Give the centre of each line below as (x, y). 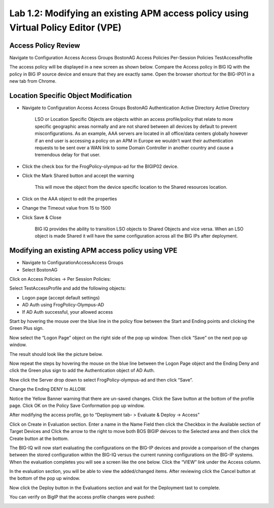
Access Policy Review (45, 45)
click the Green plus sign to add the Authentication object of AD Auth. (82, 370)
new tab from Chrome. (33, 81)
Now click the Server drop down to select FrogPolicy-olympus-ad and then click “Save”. (101, 380)
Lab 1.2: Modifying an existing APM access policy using (129, 13)
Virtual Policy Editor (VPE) (65, 27)
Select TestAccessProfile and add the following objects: (68, 288)
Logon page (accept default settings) (61, 297)
